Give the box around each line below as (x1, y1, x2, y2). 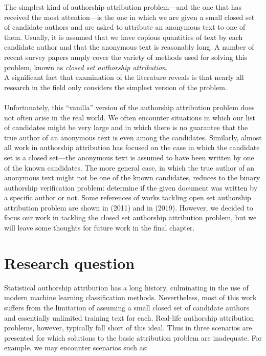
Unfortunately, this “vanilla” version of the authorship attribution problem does (4, 101, 255, 112)
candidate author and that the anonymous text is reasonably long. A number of (4, 41, 254, 52)
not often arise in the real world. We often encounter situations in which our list (4, 112, 255, 122)
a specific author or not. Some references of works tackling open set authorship (4, 192, 251, 203)
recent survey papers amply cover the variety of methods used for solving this (4, 51, 248, 62)
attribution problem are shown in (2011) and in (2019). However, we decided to (4, 202, 253, 213)
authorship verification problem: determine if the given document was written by (4, 182, 258, 193)
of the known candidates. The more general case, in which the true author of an (4, 162, 255, 173)
